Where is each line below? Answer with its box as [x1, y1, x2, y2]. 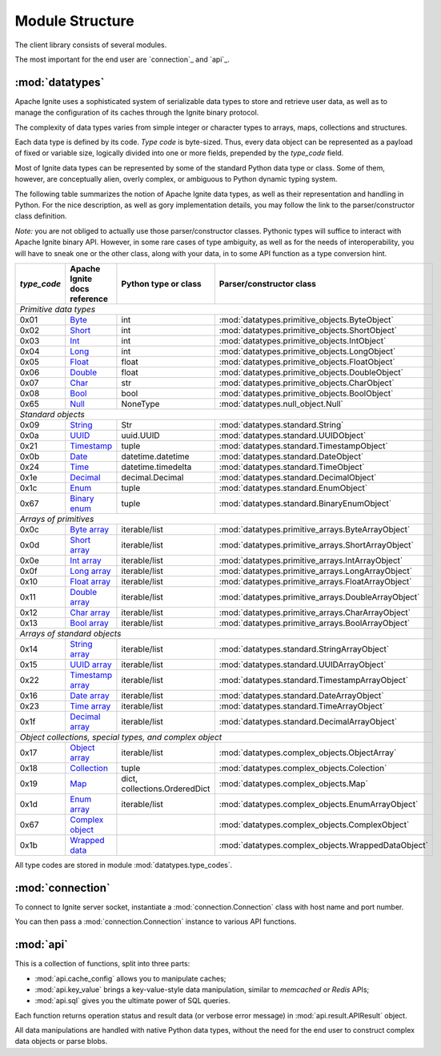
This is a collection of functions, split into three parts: [14, 959, 190, 969]
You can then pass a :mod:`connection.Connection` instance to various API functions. [14, 917, 297, 926]
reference [69, 293, 108, 304]
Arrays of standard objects [19, 628, 122, 639]
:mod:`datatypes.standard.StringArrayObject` [218, 643, 390, 654]
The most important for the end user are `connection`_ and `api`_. [14, 54, 230, 64]
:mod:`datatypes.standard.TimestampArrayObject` [218, 674, 408, 685]
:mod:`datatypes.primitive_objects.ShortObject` [218, 324, 398, 335]
